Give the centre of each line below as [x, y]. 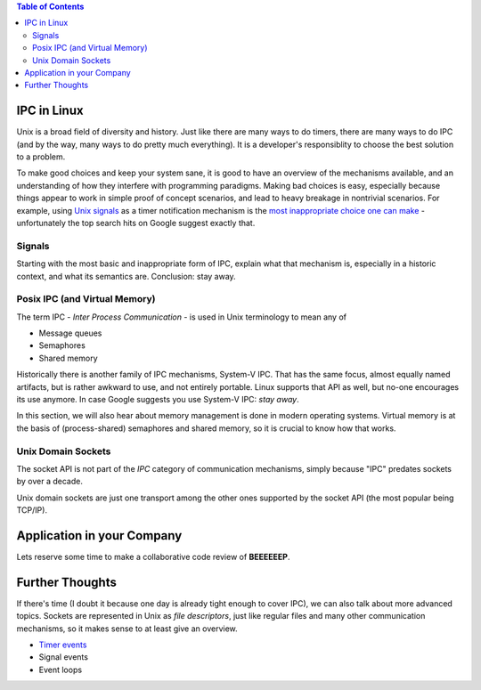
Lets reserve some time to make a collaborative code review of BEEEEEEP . [153, 557]
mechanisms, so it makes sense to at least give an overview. [127, 629]
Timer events [63, 645]
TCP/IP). [32, 510]
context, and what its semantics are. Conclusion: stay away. [126, 276]
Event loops [61, 670]
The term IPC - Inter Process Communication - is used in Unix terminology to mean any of [182, 317]
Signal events [64, 657]
